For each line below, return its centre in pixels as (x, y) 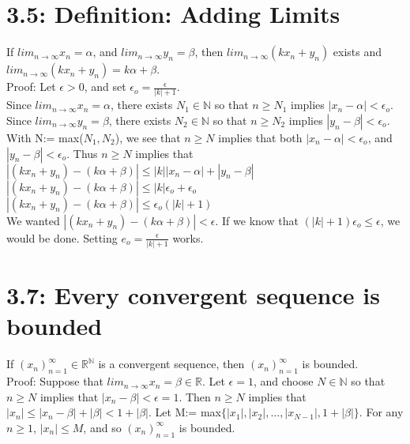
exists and (357, 52)
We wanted (33, 220)
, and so (102, 427)
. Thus (82, 153)
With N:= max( (45, 138)
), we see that (148, 138)
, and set (105, 87)
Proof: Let (31, 87)
